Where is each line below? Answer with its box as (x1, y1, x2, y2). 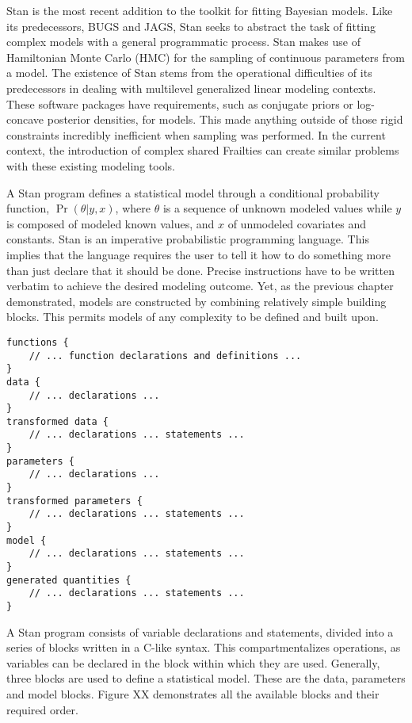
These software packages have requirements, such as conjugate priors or (6, 95, 353, 112)
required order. (6, 701, 78, 717)
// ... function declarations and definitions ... (29, 350, 302, 361)
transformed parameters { (6, 495, 143, 507)
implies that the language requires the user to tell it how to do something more (6, 246, 391, 262)
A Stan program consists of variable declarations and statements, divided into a (6, 623, 394, 640)
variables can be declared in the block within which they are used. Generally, (6, 654, 380, 671)
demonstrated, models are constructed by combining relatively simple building (6, 293, 387, 309)
